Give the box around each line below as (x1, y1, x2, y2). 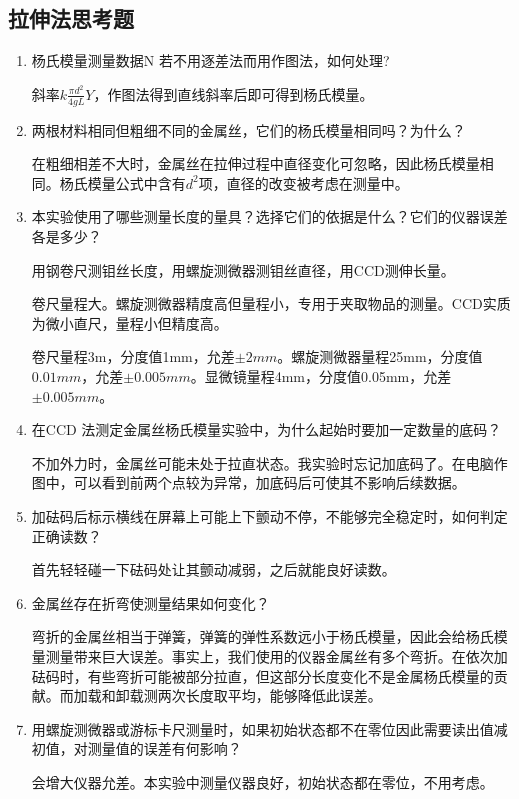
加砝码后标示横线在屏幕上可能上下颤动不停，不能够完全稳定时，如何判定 (31, 506, 508, 527)
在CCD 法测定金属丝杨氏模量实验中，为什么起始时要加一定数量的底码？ (31, 419, 502, 440)
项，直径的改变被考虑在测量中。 (198, 172, 409, 193)
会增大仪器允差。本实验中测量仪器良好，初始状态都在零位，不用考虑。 (31, 771, 494, 792)
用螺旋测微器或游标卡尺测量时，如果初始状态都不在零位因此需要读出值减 (31, 718, 508, 739)
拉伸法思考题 (8, 3, 134, 34)
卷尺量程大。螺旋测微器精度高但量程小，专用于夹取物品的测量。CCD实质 (31, 293, 511, 314)
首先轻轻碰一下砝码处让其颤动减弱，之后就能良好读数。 (31, 559, 396, 580)
